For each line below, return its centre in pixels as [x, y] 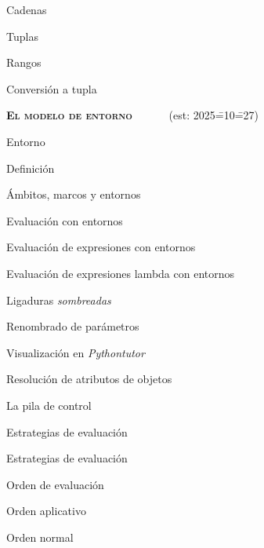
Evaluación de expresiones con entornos [101, 247]
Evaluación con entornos [65, 220]
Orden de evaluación [55, 484]
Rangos [24, 62]
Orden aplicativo [46, 511]
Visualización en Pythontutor [76, 352]
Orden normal [40, 537]
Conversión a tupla [52, 88]
